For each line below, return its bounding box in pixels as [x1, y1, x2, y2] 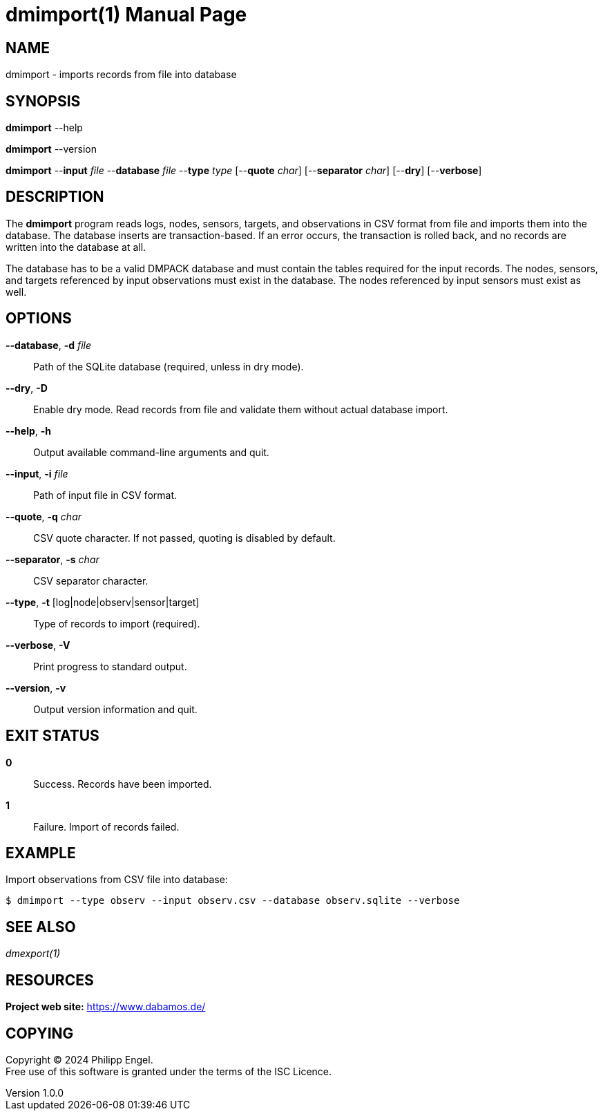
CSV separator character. [33, 574, 149, 587]
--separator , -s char [6, 553, 99, 565]
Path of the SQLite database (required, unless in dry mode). [33, 360, 304, 372]
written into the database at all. [6, 240, 146, 253]
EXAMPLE [6, 844, 76, 862]
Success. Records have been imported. [33, 777, 212, 790]
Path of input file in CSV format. [33, 489, 178, 501]
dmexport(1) [6, 947, 61, 960]
